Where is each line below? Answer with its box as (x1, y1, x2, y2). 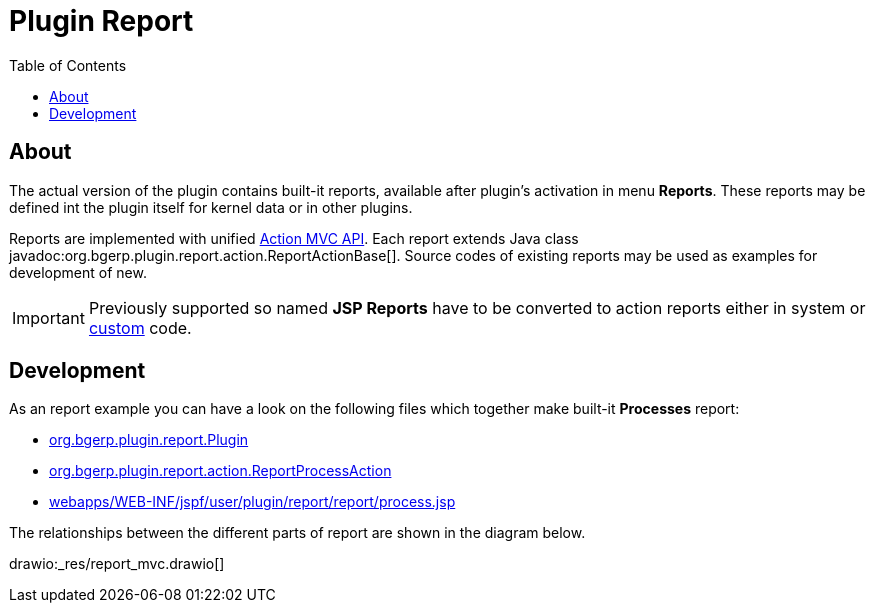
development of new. (9, 263, 147, 281)
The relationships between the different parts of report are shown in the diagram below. (9, 524, 586, 542)
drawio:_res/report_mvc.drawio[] (9, 555, 225, 573)
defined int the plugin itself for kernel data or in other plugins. (9, 198, 413, 216)
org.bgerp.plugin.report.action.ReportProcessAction (49, 462, 392, 480)
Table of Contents (9, 56, 127, 74)
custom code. (88, 317, 192, 338)
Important (12, 307, 85, 328)
